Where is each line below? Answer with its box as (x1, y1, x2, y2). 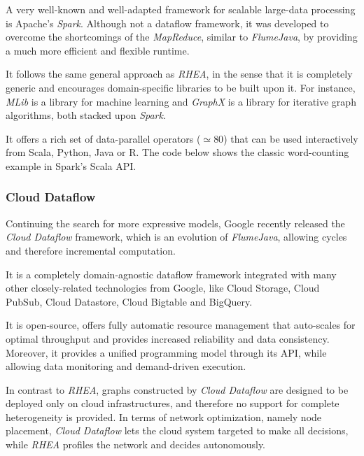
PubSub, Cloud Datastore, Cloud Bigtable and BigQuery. (6, 294, 253, 308)
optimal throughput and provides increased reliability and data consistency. (6, 331, 330, 345)
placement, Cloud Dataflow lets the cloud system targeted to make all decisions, (6, 423, 349, 438)
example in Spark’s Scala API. (6, 158, 136, 173)
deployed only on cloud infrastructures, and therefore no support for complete (6, 396, 339, 411)
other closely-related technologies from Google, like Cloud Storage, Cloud (6, 280, 320, 295)
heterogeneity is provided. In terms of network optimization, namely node (6, 409, 322, 424)
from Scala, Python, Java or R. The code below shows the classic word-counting (6, 145, 349, 159)
